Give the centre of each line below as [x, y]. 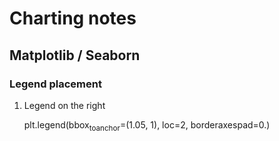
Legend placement [55, 84]
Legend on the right [64, 105]
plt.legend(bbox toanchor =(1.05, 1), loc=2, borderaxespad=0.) [147, 125]
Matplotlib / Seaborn [75, 55]
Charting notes [73, 18]
